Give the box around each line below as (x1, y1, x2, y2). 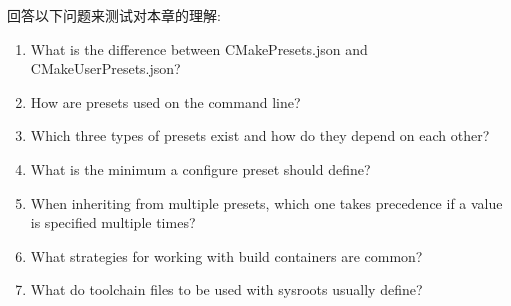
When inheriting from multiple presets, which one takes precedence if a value (30, 192, 503, 213)
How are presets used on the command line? (30, 91, 301, 112)
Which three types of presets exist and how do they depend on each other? (30, 125, 490, 146)
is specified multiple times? (30, 212, 196, 233)
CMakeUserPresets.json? (30, 58, 181, 79)
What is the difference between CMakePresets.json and (30, 38, 368, 59)
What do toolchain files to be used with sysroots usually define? (30, 279, 423, 300)
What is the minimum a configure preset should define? (30, 158, 371, 179)
